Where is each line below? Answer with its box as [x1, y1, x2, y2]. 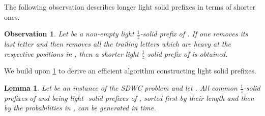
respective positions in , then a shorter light [4, 48, 139, 59]
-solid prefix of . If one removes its [140, 28, 248, 39]
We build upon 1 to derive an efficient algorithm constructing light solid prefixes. [4, 65, 256, 76]
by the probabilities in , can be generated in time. [4, 102, 156, 113]
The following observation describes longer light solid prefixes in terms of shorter [4, 2, 256, 12]
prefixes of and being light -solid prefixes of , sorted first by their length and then [4, 92, 254, 103]
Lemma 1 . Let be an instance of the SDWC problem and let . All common [4, 83, 238, 93]
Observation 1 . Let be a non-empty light [4, 28, 134, 39]
